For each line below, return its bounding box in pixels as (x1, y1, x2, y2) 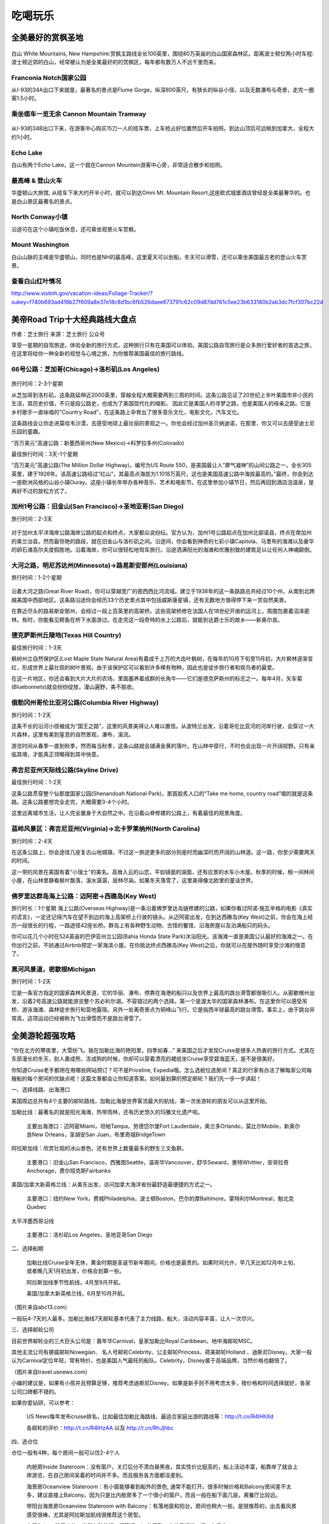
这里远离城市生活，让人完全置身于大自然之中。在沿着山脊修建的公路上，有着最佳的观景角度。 (11, 810, 246, 817)
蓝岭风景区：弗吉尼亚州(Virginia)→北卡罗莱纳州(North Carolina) (11, 825, 201, 833)
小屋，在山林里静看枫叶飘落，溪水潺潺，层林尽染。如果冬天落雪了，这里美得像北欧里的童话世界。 (11, 877, 257, 884)
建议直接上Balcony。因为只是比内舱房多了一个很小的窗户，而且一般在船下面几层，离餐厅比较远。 (36, 1491, 281, 1499)
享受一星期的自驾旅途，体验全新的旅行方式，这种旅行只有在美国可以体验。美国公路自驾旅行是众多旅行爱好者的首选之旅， (11, 341, 315, 349)
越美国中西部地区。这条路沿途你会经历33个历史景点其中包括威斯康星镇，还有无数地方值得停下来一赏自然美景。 (11, 596, 290, 604)
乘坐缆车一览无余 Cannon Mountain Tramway (11, 110, 147, 118)
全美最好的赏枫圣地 (11, 32, 83, 43)
